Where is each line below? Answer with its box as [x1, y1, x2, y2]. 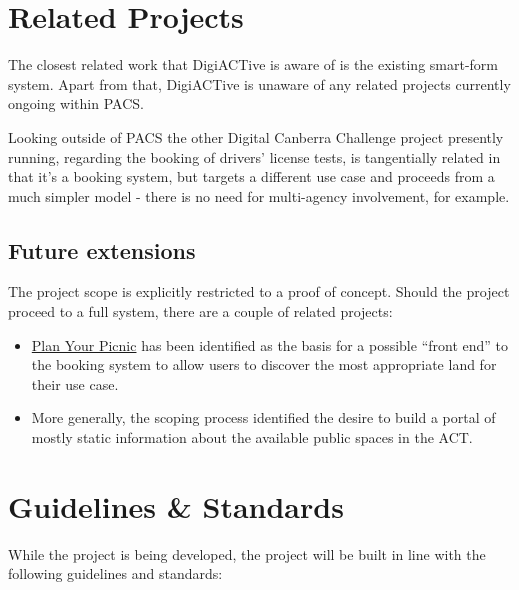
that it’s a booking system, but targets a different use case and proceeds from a [8, 166, 495, 187]
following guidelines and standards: [8, 563, 223, 584]
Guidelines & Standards [8, 485, 344, 526]
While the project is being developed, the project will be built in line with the [8, 543, 486, 564]
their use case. [31, 373, 119, 394]
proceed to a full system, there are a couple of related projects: [8, 301, 393, 322]
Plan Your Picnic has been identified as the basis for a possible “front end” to [31, 334, 509, 355]
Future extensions [8, 234, 196, 265]
